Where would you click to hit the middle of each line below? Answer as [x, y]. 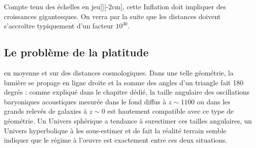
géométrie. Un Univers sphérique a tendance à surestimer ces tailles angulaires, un [128, 120]
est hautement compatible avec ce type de [171, 111]
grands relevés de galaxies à [46, 111]
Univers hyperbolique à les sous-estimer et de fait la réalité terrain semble [115, 130]
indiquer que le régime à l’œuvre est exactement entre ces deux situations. [116, 140]
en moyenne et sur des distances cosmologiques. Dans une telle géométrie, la [119, 72]
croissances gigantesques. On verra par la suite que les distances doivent [112, 16]
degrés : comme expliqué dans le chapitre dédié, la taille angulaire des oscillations [127, 92]
